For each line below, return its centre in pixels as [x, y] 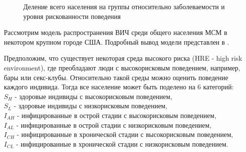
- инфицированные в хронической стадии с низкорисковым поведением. [122, 144]
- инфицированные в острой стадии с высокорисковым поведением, [117, 115]
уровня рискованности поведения [72, 16]
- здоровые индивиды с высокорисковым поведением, [93, 96]
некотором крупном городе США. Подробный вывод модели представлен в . [116, 42]
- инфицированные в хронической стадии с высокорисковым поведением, [125, 134]
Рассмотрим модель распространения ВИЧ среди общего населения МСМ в [116, 32]
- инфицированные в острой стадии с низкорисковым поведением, [114, 125]
